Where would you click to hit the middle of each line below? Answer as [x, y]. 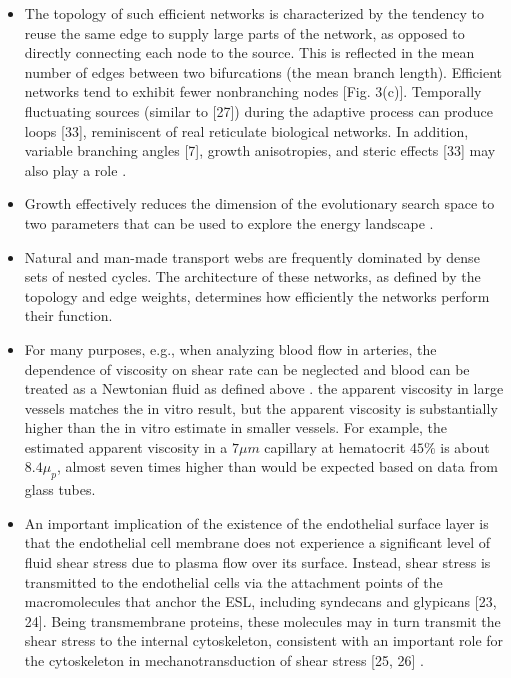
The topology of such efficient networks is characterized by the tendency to [254, 13]
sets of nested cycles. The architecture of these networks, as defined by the [252, 276]
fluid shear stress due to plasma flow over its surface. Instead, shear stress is [257, 562]
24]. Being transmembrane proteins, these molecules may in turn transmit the [262, 620]
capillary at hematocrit [335, 446]
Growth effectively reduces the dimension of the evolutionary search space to [259, 203]
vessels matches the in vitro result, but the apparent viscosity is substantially [261, 407]
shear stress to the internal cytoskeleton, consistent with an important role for [264, 640]
